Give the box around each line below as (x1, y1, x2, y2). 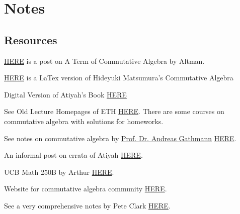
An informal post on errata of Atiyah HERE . (4, 150, 143, 160)
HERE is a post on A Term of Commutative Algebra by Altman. (4, 55, 205, 66)
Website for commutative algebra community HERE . (4, 183, 167, 194)
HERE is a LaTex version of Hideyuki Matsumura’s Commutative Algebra (4, 72, 233, 83)
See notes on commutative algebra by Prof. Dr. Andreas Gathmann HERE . (4, 133, 236, 143)
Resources (4, 32, 57, 47)
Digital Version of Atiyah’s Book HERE (4, 89, 127, 99)
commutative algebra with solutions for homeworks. (4, 116, 164, 126)
